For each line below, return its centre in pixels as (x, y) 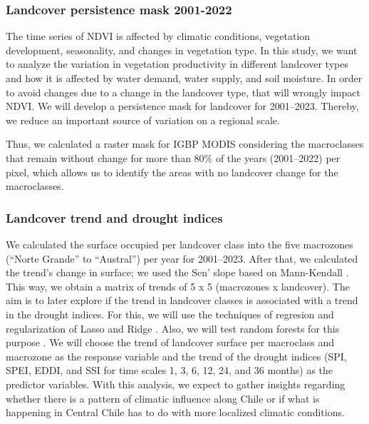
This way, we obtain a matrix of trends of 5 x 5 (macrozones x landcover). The (178, 286)
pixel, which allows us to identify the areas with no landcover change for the (172, 172)
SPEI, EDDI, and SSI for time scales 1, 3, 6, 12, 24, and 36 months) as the (170, 370)
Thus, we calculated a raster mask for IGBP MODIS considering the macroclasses (185, 144)
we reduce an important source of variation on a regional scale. (143, 120)
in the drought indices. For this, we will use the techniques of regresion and (170, 314)
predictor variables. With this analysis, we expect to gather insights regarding (176, 384)
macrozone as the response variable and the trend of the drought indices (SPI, (176, 356)
